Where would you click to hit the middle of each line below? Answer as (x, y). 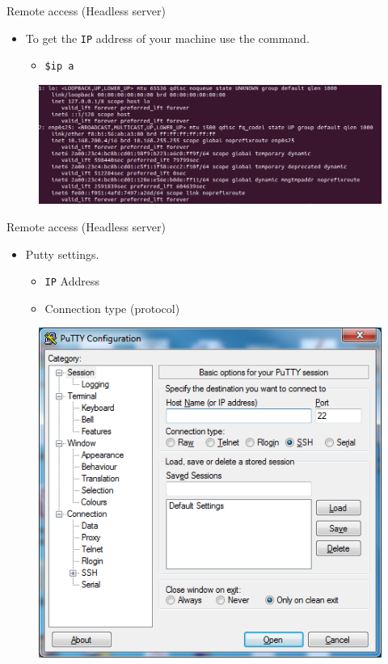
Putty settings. (62, 254)
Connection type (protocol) (112, 308)
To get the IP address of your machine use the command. (167, 38)
